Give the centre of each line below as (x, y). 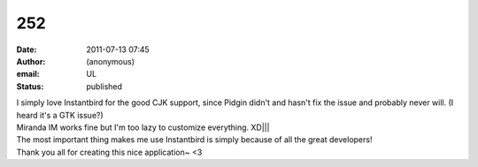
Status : (30, 86)
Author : (31, 61)
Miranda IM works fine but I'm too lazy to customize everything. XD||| (143, 127)
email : (28, 74)
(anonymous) (111, 61)
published (104, 86)
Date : (27, 49)
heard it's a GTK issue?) (60, 115)
